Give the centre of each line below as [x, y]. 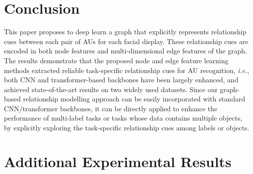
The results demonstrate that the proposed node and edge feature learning [116, 60]
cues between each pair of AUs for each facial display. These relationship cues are [126, 41]
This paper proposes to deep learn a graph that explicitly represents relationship [125, 32]
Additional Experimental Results [118, 161]
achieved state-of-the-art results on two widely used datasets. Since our [111, 89]
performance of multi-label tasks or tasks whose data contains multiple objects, [123, 118]
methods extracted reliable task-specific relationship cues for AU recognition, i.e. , [127, 70]
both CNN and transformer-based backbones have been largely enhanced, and [121, 80]
